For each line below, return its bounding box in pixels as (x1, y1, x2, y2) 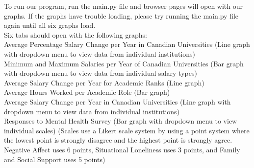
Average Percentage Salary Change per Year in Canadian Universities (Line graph (4, 39, 250, 49)
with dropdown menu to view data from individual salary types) (4, 68, 197, 78)
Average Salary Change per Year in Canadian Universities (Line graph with (4, 96, 231, 106)
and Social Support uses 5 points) (4, 154, 105, 164)
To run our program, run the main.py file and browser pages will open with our (4, 1, 243, 11)
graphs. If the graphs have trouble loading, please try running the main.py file (4, 10, 239, 21)
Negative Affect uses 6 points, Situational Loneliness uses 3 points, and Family (4, 144, 240, 154)
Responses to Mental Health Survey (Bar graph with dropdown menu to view (4, 116, 237, 126)
